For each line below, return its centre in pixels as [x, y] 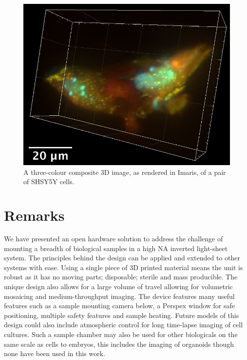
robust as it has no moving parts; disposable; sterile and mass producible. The [121, 277]
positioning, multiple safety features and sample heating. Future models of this [122, 315]
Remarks [34, 215]
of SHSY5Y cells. [49, 181]
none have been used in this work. [55, 353]
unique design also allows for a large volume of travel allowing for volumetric [118, 286]
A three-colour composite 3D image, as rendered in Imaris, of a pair [125, 172]
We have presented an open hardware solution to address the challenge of [114, 239]
